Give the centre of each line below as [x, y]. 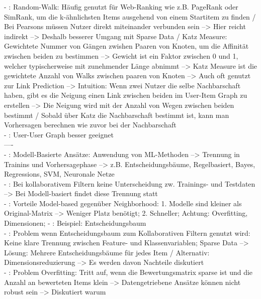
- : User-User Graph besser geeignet [59, 134]
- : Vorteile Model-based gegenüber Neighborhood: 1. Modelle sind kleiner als [123, 203]
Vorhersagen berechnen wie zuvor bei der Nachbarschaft [90, 125]
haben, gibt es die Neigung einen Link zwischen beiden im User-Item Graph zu [126, 95]
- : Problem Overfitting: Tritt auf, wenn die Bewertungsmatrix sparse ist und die [128, 272]
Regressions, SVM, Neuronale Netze [59, 174]
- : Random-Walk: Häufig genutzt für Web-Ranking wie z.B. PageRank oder [121, 7]
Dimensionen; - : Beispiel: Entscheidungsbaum [75, 223]
